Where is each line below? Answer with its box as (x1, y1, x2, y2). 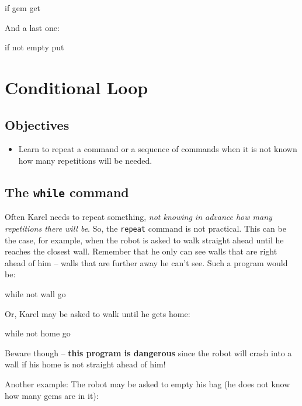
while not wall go (5, 287, 66, 300)
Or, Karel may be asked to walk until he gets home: (5, 307, 190, 319)
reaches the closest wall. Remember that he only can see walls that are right (5, 245, 277, 257)
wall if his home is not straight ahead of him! (5, 358, 166, 370)
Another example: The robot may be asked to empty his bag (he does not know (5, 377, 290, 390)
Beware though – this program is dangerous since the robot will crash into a (5, 346, 292, 359)
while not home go (5, 327, 71, 339)
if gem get (5, 2, 41, 13)
